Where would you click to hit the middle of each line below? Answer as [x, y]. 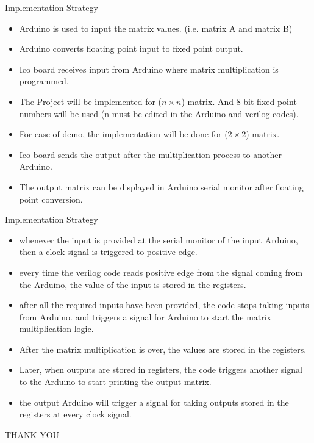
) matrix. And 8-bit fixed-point [239, 101]
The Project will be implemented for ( [91, 101]
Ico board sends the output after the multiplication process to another [151, 154]
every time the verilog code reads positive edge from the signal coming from [161, 272]
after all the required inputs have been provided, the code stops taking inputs [164, 305]
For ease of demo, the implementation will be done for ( [123, 134]
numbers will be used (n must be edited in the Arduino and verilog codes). [159, 113]
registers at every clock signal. [75, 414]
